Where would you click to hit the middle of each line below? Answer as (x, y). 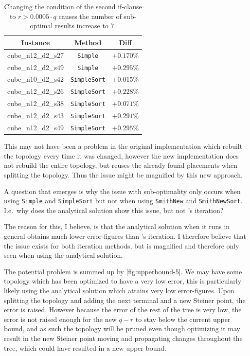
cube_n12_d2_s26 (36, 91)
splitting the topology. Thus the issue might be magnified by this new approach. (123, 175)
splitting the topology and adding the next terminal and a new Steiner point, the (125, 300)
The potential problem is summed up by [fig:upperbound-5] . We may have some (123, 271)
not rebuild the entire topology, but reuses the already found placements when (121, 165)
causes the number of (90, 16)
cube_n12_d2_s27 (36, 55)
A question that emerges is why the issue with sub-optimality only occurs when (122, 191)
